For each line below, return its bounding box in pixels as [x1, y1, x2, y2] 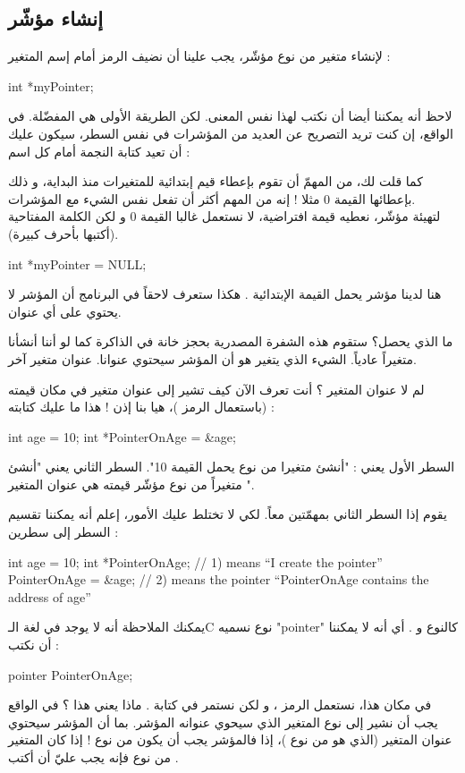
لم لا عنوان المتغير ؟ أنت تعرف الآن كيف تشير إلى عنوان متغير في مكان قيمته [8, 379, 425, 398]
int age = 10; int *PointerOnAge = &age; [8, 427, 236, 446]
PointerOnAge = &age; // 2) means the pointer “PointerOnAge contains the [8, 570, 429, 589]
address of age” [8, 587, 91, 606]
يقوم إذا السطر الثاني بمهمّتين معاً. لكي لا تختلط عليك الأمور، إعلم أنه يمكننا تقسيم [8, 505, 447, 523]
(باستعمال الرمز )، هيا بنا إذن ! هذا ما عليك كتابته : [8, 397, 275, 416]
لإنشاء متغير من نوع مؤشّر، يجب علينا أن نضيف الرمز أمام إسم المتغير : [8, 47, 391, 65]
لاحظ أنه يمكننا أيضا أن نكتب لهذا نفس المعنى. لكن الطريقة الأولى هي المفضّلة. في [8, 106, 452, 125]
